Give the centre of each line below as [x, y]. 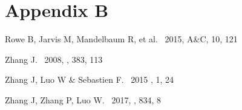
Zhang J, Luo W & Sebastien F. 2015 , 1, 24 [90, 79]
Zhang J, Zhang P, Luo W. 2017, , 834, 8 [83, 99]
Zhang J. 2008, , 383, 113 [54, 59]
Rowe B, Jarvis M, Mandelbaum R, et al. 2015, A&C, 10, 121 [121, 39]
